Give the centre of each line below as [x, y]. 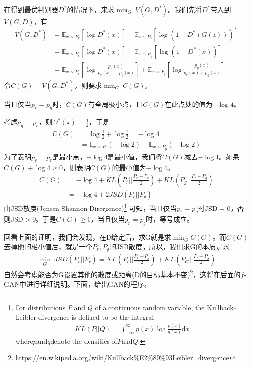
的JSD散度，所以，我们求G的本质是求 [169, 246]
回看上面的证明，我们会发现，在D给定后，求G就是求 [88, 237]
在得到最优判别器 [31, 9]
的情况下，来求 [91, 9]
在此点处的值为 [189, 104]
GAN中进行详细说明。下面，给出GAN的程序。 [77, 284]
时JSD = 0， [217, 208]
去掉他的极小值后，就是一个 [48, 246]
